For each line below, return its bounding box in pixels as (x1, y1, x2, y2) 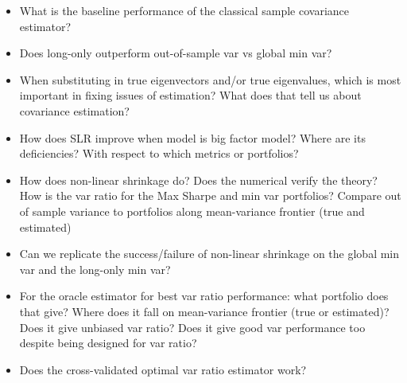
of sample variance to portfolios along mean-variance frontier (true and (19, 202, 365, 219)
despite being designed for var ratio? (19, 334, 197, 351)
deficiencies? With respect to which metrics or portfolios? (19, 145, 299, 162)
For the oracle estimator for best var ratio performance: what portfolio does (19, 287, 389, 304)
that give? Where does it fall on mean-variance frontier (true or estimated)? (19, 303, 390, 319)
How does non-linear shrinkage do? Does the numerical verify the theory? (19, 171, 378, 188)
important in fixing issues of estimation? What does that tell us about (19, 87, 362, 104)
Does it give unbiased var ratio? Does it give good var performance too (19, 319, 366, 335)
